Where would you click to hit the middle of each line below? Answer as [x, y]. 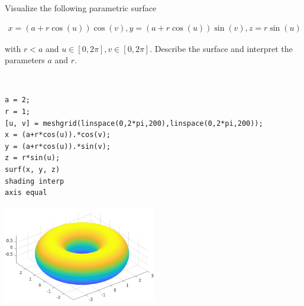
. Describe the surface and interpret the [221, 48]
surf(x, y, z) [33, 169]
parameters [25, 60]
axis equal [26, 193]
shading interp [35, 181]
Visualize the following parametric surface [81, 8]
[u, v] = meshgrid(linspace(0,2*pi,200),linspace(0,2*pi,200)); [134, 123]
